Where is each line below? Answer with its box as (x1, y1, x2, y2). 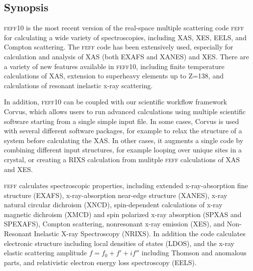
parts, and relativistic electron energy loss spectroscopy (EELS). (4, 257, 197, 267)
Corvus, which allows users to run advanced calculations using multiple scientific (4, 106, 246, 116)
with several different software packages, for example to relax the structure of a (4, 125, 242, 136)
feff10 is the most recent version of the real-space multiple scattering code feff (4, 23, 244, 33)
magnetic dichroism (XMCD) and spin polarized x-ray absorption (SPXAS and (4, 209, 242, 219)
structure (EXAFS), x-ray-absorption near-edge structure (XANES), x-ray (4, 190, 228, 200)
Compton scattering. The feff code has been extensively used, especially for (4, 42, 233, 52)
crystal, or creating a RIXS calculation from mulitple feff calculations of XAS (4, 154, 240, 164)
